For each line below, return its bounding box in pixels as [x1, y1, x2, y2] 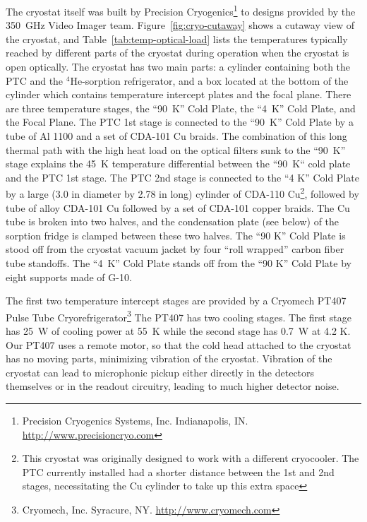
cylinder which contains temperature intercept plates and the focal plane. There [6, 87, 351, 102]
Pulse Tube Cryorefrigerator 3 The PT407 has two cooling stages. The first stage [6, 307, 351, 324]
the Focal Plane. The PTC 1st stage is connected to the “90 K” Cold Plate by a [6, 114, 354, 129]
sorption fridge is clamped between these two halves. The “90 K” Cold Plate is [6, 227, 346, 242]
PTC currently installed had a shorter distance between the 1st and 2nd [22, 464, 335, 479]
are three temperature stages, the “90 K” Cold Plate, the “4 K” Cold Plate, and [6, 100, 356, 115]
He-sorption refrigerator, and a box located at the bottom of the [70, 73, 349, 88]
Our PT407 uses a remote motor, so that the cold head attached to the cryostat [6, 337, 351, 352]
